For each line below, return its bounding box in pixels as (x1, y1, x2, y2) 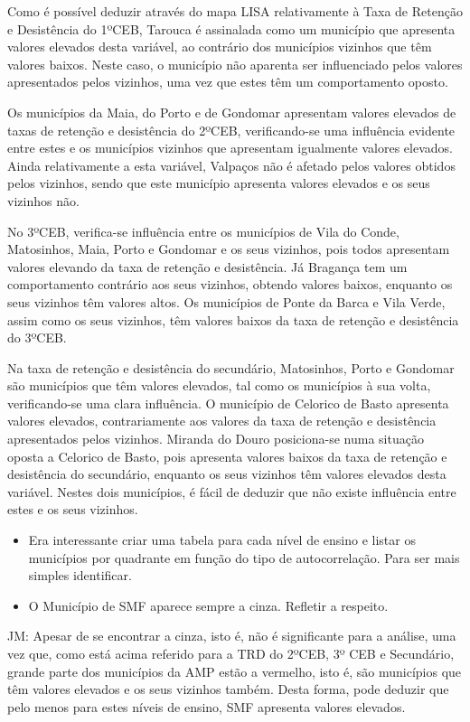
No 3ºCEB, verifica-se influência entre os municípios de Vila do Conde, (7, 221, 399, 240)
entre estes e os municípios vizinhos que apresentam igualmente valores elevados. (7, 138, 453, 157)
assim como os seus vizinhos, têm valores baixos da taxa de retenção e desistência (7, 310, 459, 329)
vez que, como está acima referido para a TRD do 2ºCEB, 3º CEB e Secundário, (7, 644, 455, 662)
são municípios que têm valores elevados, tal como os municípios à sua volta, (7, 376, 431, 395)
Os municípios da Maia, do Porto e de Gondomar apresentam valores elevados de (7, 102, 456, 121)
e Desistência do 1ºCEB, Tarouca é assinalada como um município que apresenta (7, 19, 456, 38)
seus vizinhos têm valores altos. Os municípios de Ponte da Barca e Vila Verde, (7, 292, 446, 311)
